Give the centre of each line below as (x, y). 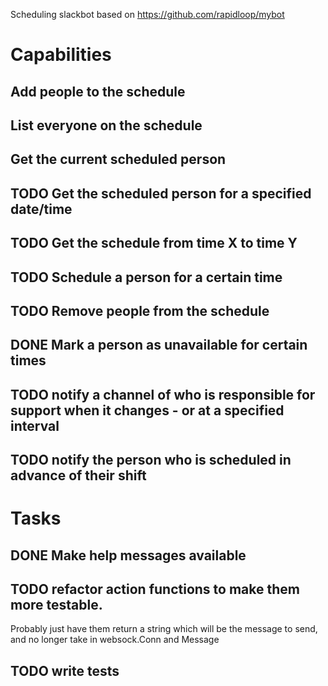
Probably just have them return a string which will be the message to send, (164, 629)
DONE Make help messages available (128, 555)
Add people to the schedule (98, 91)
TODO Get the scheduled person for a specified (161, 193)
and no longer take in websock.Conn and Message (115, 640)
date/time (41, 209)
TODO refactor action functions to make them (155, 589)
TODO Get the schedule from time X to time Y (154, 243)
